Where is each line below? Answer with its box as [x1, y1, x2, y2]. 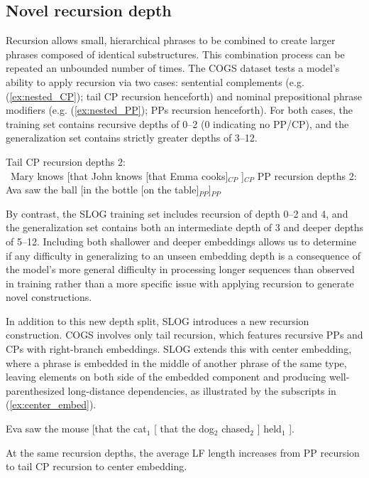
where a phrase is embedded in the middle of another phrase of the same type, [6, 355, 347, 370]
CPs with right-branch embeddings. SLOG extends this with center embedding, [6, 341, 352, 356]
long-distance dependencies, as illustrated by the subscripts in [67, 383, 336, 398]
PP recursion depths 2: [257, 168, 357, 183]
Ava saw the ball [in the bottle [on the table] [6, 182, 199, 197]
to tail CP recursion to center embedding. [6, 459, 187, 474]
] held [257, 421, 282, 436]
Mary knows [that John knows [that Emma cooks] [10, 168, 228, 183]
